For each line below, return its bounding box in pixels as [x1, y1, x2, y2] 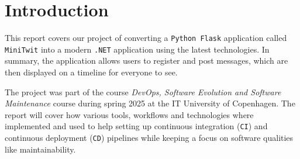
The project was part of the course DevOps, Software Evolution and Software [5, 85, 281, 98]
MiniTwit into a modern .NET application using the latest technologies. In [5, 43, 270, 55]
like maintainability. [5, 143, 76, 155]
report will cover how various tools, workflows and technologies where [5, 108, 254, 120]
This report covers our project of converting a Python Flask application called [5, 32, 287, 44]
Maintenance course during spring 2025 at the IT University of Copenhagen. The [5, 97, 295, 109]
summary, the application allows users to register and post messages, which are [5, 54, 288, 67]
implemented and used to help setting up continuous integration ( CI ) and [5, 120, 268, 132]
